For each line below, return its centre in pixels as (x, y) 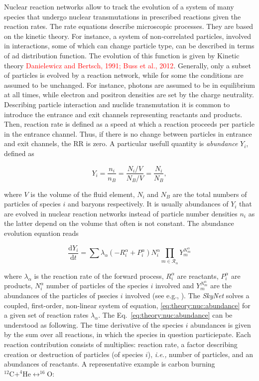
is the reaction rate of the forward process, (99, 276)
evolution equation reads (41, 233)
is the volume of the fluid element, (83, 194)
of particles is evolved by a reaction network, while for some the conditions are (124, 75)
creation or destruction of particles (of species (74, 354)
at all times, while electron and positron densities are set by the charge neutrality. (129, 95)
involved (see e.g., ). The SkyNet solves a (187, 295)
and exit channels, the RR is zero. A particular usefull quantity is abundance (121, 143)
